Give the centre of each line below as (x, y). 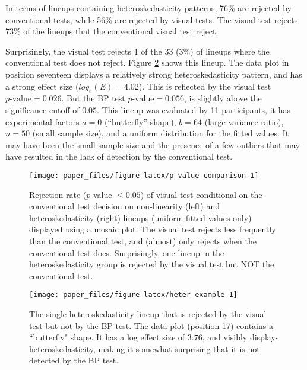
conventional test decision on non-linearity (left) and (125, 206)
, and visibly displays (240, 337)
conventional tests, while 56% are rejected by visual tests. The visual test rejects (152, 19)
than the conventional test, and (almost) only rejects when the (143, 240)
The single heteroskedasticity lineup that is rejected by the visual (148, 313)
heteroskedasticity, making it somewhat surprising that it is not (145, 348)
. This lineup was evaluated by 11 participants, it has (194, 109)
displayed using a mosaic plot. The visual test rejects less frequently (153, 229)
